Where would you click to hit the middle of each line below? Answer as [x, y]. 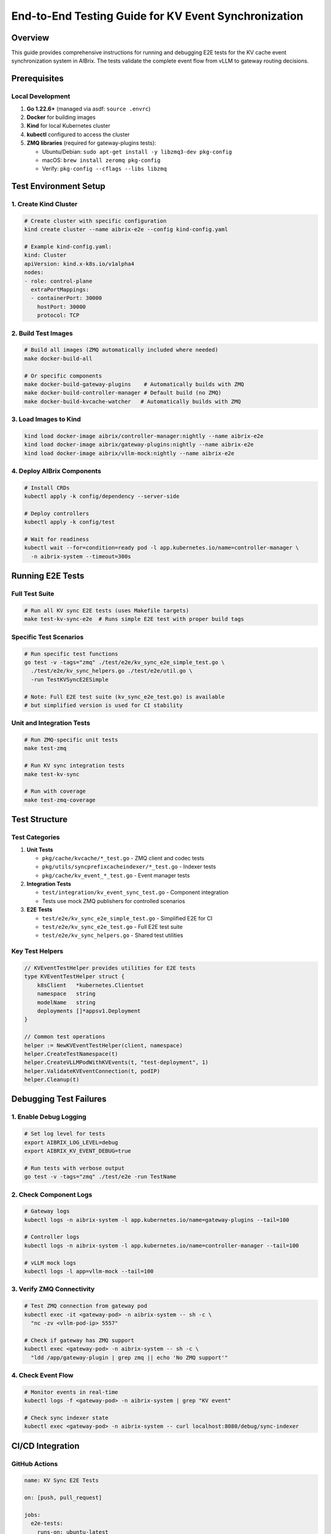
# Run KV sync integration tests [74, 766]
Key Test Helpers [37, 951]
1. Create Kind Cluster [44, 204]
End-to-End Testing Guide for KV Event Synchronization [157, 16]
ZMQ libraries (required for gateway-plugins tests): [91, 143]
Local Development [41, 96]
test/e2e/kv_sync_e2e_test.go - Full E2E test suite [112, 927]
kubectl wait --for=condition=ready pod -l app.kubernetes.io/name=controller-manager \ [162, 548]
